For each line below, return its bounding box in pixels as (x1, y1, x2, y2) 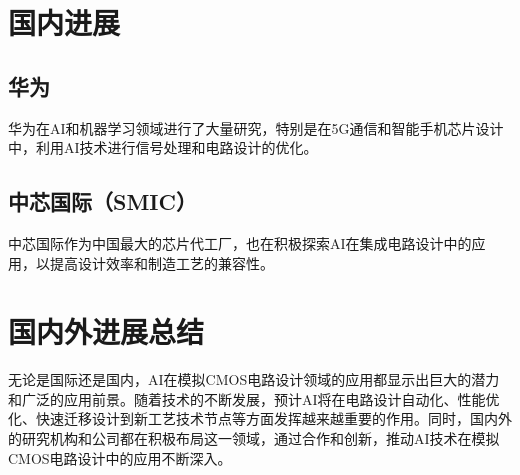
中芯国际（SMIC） (8, 186, 197, 217)
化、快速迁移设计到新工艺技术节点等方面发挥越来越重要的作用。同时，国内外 (8, 408, 512, 429)
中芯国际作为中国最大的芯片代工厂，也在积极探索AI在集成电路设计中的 (8, 232, 472, 253)
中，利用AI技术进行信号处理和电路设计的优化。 (8, 137, 318, 158)
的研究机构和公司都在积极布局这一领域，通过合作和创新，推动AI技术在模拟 (8, 428, 500, 449)
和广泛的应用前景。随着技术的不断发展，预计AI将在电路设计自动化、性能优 (8, 388, 500, 409)
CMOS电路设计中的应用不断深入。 (8, 447, 232, 468)
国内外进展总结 (8, 311, 205, 352)
